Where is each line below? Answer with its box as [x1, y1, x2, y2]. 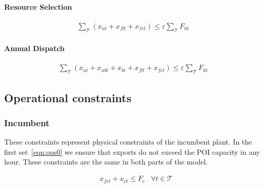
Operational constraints [4, 89, 132, 105]
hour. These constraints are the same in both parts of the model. [4, 156, 208, 167]
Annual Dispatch [4, 43, 65, 54]
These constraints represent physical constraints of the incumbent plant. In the [4, 136, 252, 147]
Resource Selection [4, 1, 72, 12]
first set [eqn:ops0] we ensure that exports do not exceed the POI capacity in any [4, 146, 260, 157]
